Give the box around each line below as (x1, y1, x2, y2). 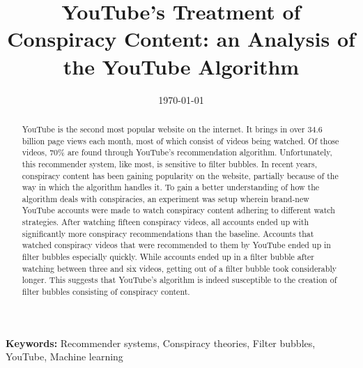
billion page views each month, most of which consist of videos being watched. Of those (22, 135, 339, 146)
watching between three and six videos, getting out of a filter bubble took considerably (22, 262, 337, 274)
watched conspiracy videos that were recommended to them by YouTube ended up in (22, 239, 331, 251)
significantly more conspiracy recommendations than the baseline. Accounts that (22, 227, 314, 239)
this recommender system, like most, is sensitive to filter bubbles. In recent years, (22, 158, 317, 169)
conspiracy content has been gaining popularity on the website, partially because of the (22, 169, 339, 181)
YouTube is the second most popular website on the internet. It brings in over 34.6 (22, 123, 323, 135)
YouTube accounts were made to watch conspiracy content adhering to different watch (22, 204, 335, 216)
